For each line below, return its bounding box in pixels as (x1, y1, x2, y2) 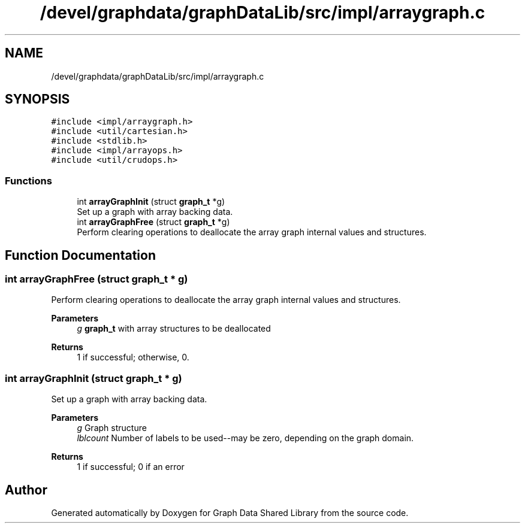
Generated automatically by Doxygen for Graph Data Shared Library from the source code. (51, 508, 409, 518)
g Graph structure (77, 423, 147, 433)
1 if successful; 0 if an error (77, 462, 185, 472)
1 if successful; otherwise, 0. (77, 352, 189, 363)
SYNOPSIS (5, 92, 70, 107)
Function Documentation (5, 247, 156, 263)
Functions (5, 174, 52, 187)
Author (5, 482, 47, 497)
